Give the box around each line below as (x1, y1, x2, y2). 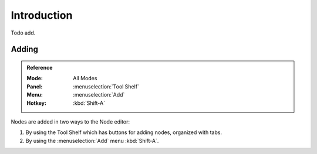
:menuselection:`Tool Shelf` (73, 83, 139, 90)
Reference (26, 64, 53, 71)
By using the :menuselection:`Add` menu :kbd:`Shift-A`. (25, 137, 159, 144)
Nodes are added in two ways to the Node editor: (11, 118, 130, 125)
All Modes (73, 75, 97, 82)
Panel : (26, 83, 43, 90)
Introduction (11, 9, 73, 22)
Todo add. (11, 29, 36, 36)
